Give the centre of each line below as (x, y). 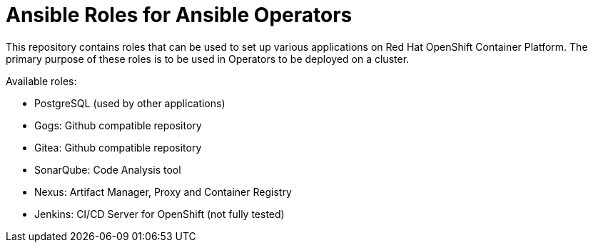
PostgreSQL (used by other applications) (130, 103)
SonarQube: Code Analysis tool (108, 169)
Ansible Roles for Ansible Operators (179, 15)
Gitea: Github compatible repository (118, 147)
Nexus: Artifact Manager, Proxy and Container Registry (163, 192)
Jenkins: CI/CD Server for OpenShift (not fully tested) (159, 214)
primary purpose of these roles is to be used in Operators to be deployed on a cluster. (208, 59)
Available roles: (41, 81)
